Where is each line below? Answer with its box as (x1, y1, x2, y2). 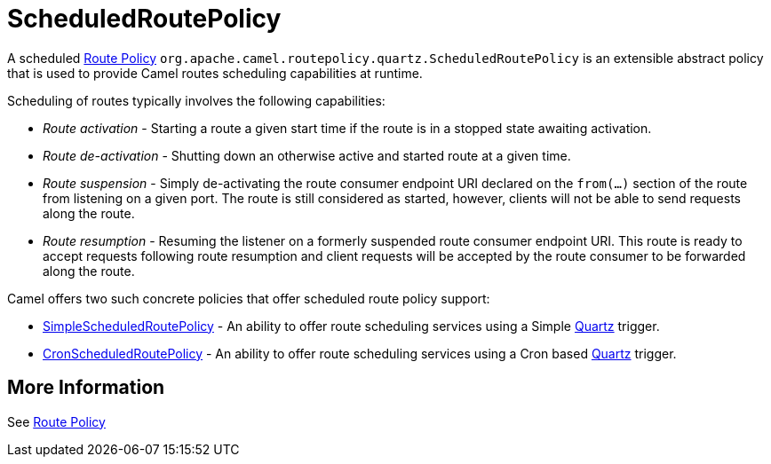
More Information (7, 376, 165, 399)
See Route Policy (7, 413, 106, 429)
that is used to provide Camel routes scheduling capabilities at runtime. (7, 65, 423, 81)
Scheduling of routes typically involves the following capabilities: (7, 92, 385, 108)
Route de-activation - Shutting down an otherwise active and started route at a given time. (43, 147, 571, 163)
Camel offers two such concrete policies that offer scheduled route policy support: (7, 290, 490, 306)
